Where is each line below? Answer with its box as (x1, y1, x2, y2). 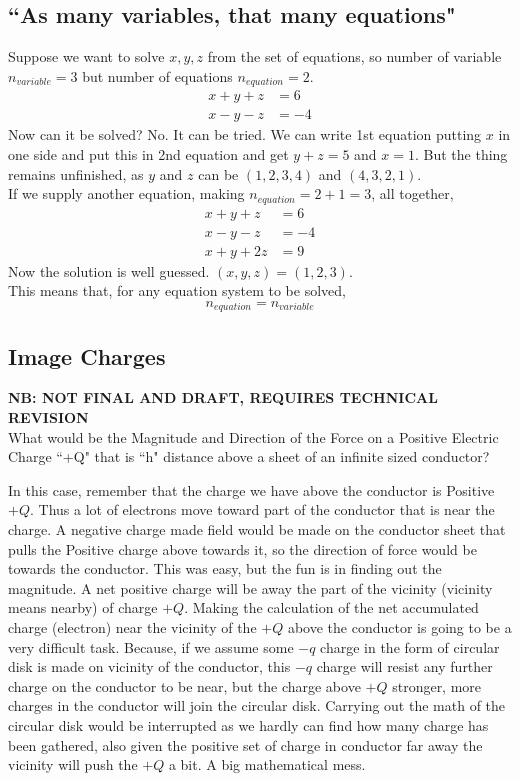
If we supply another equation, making (8, 183, 245, 204)
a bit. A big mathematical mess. (168, 754, 366, 775)
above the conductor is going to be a (287, 617, 512, 638)
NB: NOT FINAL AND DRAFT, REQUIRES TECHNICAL (8, 387, 438, 408)
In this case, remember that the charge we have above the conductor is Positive (8, 479, 495, 500)
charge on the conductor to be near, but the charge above (8, 675, 361, 696)
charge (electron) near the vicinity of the (8, 617, 257, 638)
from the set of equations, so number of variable (207, 46, 502, 67)
